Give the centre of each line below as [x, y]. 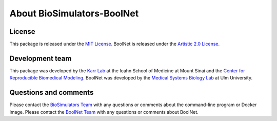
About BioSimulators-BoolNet [74, 13]
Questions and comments [52, 93]
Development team [41, 58]
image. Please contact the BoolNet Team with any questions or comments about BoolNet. [104, 112]
